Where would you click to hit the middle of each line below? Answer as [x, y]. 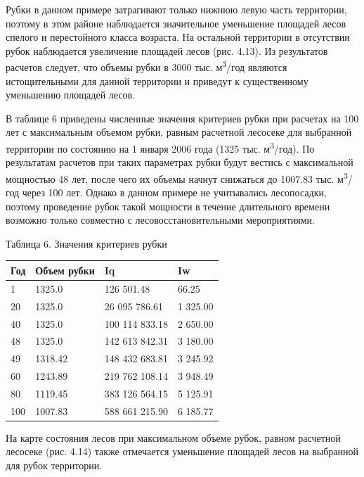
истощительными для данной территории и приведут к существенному [157, 81]
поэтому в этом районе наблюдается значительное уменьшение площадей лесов [176, 23]
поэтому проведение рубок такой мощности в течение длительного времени [168, 206]
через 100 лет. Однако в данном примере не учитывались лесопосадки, [174, 192]
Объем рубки [65, 270]
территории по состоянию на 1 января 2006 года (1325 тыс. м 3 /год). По [160, 147]
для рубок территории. [54, 465]
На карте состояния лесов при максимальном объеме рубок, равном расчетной [173, 437]
